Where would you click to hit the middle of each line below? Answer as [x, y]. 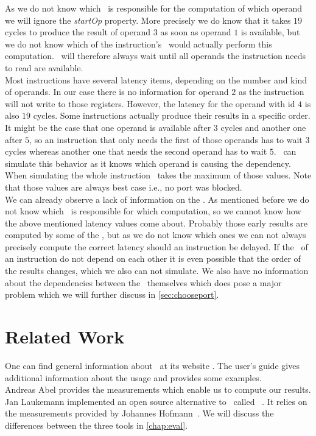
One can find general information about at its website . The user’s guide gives [152, 365]
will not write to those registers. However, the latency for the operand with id [150, 103]
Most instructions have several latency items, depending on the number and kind [156, 79]
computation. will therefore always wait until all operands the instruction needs [155, 56]
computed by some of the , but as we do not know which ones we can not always [156, 235]
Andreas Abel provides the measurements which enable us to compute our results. [158, 389]
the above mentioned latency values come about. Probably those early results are [156, 223]
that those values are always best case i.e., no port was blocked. [124, 187]
